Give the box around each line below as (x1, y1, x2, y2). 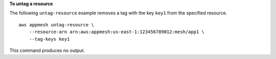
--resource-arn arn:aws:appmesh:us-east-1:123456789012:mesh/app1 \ (29, 29, 204, 35)
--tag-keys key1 (29, 36, 70, 42)
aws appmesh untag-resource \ (18, 22, 95, 27)
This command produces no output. (9, 47, 85, 53)
